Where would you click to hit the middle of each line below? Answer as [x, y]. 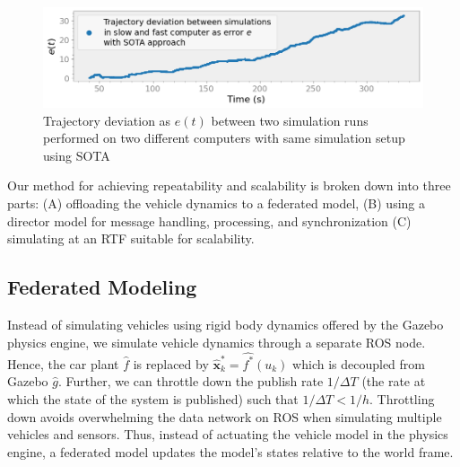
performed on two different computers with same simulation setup [224, 138]
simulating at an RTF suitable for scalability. [131, 238]
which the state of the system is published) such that [153, 399]
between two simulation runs [290, 120]
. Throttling [402, 399]
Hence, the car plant [63, 363]
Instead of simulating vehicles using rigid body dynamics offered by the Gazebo [226, 324]
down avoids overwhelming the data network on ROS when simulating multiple [225, 416]
